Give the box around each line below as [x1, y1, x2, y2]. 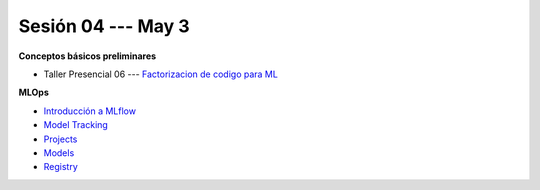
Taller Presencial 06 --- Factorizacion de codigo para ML [43, 68, 279, 80]
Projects [43, 133, 78, 145]
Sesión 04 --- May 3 [18, 15, 190, 37]
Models [43, 146, 75, 159]
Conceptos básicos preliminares [18, 50, 157, 62]
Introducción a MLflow [43, 105, 137, 117]
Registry [43, 161, 79, 173]
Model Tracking [43, 119, 109, 131]
